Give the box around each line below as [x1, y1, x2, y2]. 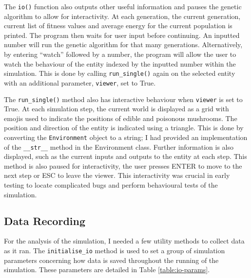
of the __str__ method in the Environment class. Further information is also [4, 141, 234, 152]
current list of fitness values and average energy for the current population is [4, 20, 232, 31]
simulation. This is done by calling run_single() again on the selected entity [4, 68, 235, 78]
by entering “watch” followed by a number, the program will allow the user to [4, 49, 236, 59]
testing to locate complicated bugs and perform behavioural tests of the [4, 180, 218, 190]
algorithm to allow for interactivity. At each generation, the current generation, [4, 11, 241, 21]
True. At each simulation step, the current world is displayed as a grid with [4, 104, 229, 114]
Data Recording [4, 213, 85, 228]
